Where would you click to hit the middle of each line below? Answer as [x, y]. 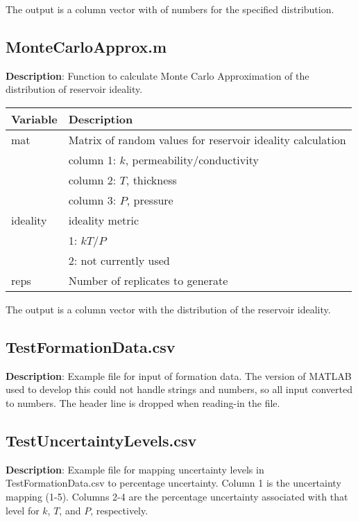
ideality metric [104, 220]
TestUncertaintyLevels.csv [101, 440]
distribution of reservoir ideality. [74, 89]
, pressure [150, 200]
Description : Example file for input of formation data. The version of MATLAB [179, 375]
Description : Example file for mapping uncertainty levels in [135, 469]
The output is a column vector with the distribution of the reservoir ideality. [168, 309]
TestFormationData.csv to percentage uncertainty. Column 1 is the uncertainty [173, 483]
